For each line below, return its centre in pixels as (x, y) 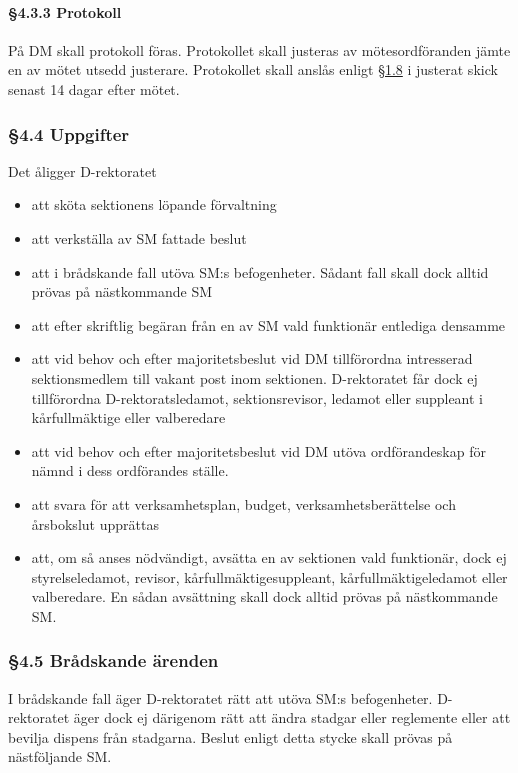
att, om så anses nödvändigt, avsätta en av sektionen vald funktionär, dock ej (269, 557)
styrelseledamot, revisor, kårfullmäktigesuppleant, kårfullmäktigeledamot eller (269, 576)
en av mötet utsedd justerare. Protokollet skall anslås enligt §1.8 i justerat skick (253, 69)
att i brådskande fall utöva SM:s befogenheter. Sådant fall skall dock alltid (260, 271)
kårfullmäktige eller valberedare (128, 417)
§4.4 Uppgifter (69, 133)
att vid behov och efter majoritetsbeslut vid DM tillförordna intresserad (252, 358)
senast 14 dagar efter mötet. (94, 88)
